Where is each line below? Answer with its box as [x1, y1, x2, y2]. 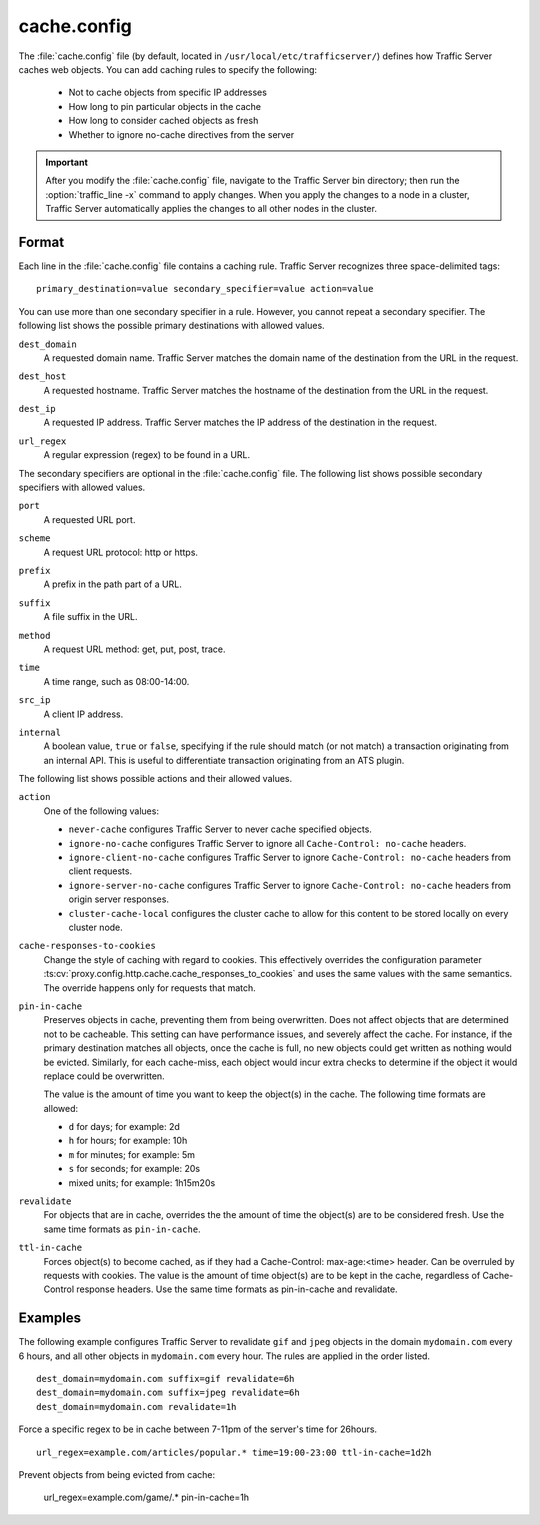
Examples [18, 1310, 82, 1327]
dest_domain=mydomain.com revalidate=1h [36, 1401, 237, 1412]
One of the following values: [43, 805, 160, 817]
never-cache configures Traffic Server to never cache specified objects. [68, 823, 372, 835]
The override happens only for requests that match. [43, 981, 257, 994]
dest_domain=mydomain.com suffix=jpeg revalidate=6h [36, 1387, 300, 1399]
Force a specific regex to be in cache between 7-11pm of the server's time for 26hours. [18, 1423, 378, 1435]
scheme [18, 533, 51, 544]
